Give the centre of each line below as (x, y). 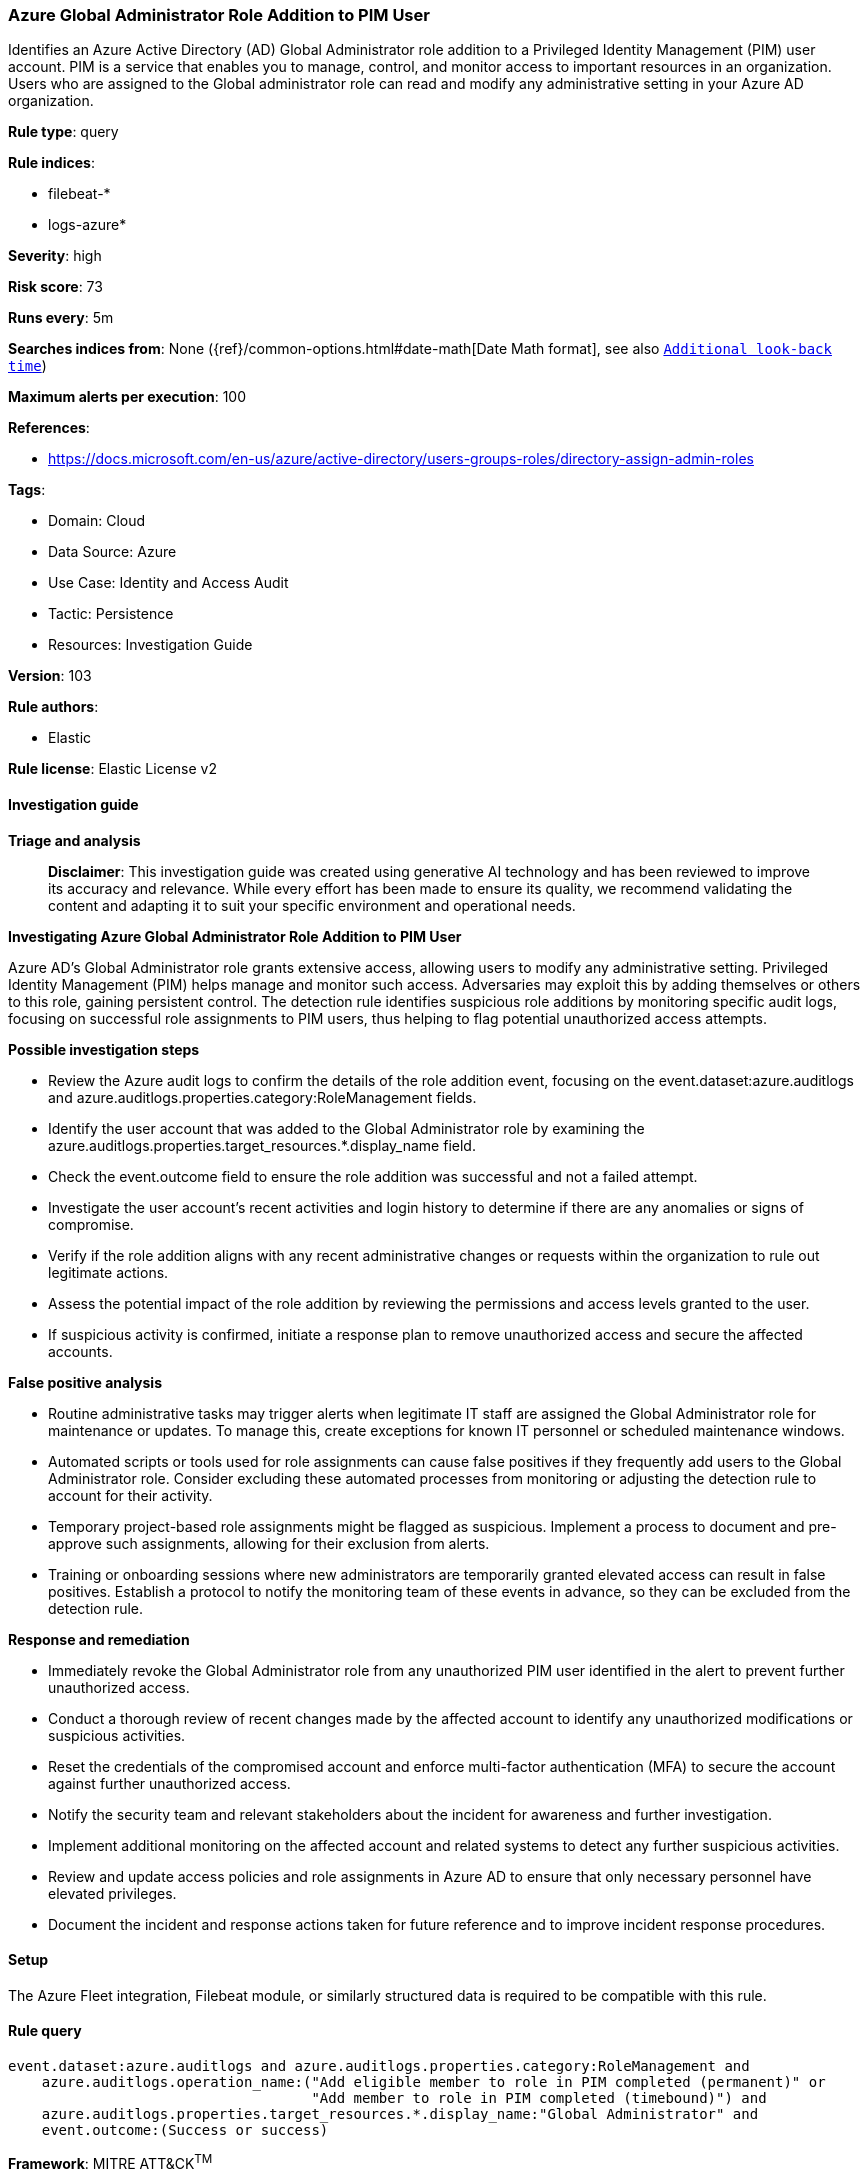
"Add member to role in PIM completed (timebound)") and (539, 2098)
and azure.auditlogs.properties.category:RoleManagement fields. (262, 1097)
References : (49, 428)
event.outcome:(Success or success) (185, 2130)
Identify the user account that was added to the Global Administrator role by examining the (346, 1128)
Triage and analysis (74, 840)
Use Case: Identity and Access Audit (168, 583)
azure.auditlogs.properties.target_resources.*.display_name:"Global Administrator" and (400, 2114)
